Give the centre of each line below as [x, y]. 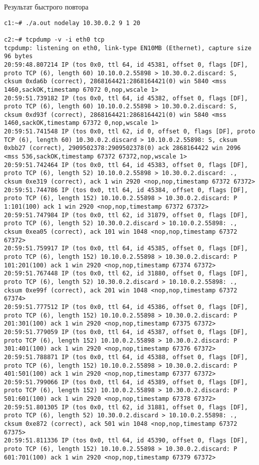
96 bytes [19, 56]
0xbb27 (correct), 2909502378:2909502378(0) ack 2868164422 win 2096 [122, 148]
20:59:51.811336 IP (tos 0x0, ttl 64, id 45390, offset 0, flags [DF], [126, 441]
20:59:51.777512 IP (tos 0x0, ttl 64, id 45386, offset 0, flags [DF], [126, 307]
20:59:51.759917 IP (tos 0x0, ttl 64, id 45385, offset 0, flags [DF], [126, 249]
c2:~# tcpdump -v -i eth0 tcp [54, 39]
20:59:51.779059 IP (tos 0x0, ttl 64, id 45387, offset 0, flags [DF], [126, 332]
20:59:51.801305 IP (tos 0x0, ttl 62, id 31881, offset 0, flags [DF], [126, 407]
